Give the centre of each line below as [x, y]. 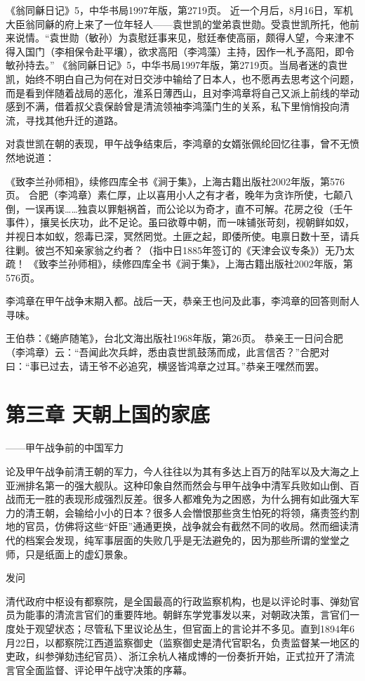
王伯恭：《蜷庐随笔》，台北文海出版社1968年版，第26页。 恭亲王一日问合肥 [174, 338]
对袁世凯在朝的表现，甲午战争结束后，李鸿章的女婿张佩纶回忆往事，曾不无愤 [182, 144]
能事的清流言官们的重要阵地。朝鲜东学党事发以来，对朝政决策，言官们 [187, 615]
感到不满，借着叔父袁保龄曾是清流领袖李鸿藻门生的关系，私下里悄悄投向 [173, 106]
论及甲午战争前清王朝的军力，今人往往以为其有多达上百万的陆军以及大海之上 [182, 471]
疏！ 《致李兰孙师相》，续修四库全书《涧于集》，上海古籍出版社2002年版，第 [179, 264]
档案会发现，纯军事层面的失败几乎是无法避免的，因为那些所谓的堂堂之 [187, 540]
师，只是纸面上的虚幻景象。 [69, 554]
